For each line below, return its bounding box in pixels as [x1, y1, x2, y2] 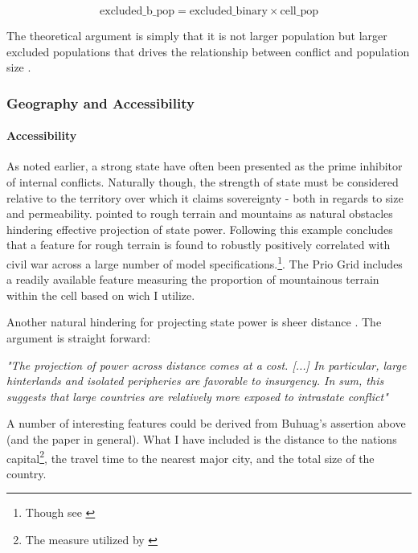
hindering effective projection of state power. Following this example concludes [6, 220, 393, 237]
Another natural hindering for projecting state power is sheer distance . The [6, 313, 382, 330]
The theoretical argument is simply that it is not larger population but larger [6, 27, 387, 43]
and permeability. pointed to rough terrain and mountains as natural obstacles [6, 205, 393, 222]
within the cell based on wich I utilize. [6, 286, 195, 303]
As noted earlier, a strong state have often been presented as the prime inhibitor [6, 158, 403, 174]
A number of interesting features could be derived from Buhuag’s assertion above [6, 415, 406, 432]
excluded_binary [189, 6, 268, 17]
